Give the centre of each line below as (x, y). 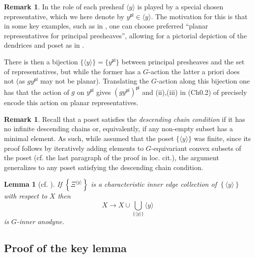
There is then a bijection (41, 61)
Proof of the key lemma (65, 248)
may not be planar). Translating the (95, 81)
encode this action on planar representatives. (71, 102)
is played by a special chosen (180, 6)
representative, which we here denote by (64, 16)
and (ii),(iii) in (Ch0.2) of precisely (195, 92)
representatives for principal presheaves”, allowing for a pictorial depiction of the (126, 35)
